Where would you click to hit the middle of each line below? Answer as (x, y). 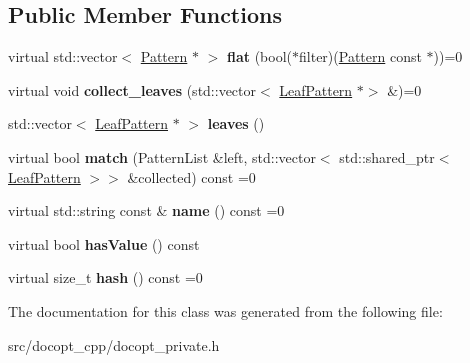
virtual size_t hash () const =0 (105, 277)
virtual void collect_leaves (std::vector (132, 89)
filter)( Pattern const (360, 56)
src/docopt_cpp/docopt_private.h (114, 344)
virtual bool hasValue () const (104, 243)
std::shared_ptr (387, 156)
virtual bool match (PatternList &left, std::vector (162, 156)
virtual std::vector (63, 56)
